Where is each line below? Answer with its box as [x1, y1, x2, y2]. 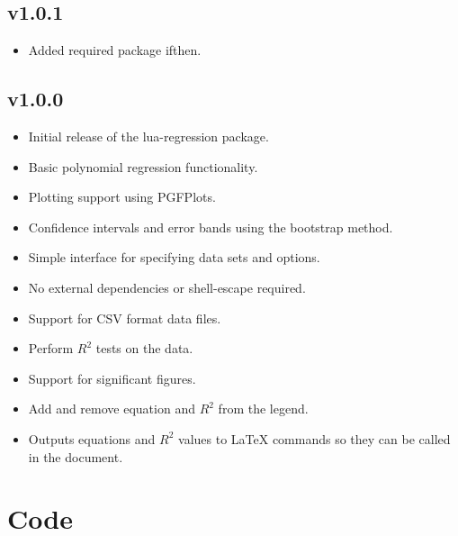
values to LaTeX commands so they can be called [178, 429, 451, 448]
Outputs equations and [28, 429, 156, 448]
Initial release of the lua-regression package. [28, 127, 269, 145]
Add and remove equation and [28, 399, 195, 418]
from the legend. [218, 399, 309, 418]
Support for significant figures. [28, 368, 196, 387]
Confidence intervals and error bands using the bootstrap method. [28, 217, 393, 236]
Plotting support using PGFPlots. [28, 187, 216, 206]
